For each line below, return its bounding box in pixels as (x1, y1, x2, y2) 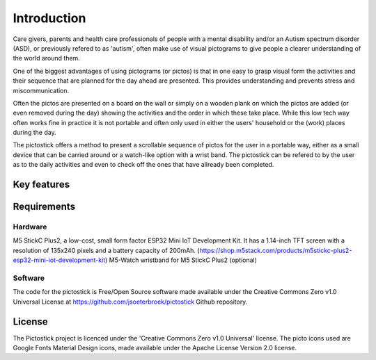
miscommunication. (13, 86, 70, 95)
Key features (13, 179, 70, 190)
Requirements (13, 201, 76, 213)
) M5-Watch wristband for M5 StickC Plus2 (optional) (104, 256, 258, 264)
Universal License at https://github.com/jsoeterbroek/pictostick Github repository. (13, 297, 248, 306)
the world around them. (13, 54, 80, 63)
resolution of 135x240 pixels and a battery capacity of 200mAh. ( (13, 246, 200, 254)
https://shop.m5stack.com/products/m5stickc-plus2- (199, 246, 352, 254)
